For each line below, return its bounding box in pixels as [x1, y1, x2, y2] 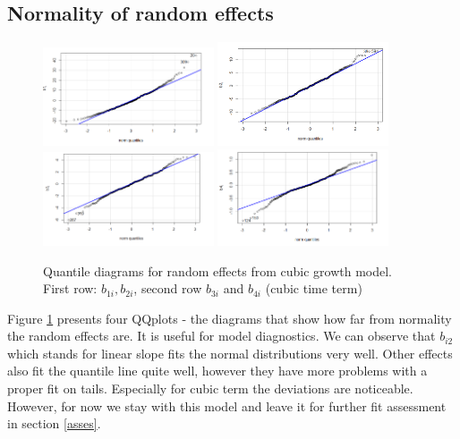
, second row [133, 279, 202, 298]
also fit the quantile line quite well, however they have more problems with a [7, 361, 428, 380]
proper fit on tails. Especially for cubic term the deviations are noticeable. [7, 379, 413, 398]
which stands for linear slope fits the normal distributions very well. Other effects [7, 343, 453, 362]
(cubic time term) [265, 279, 362, 298]
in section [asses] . [7, 414, 101, 433]
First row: [43, 279, 98, 298]
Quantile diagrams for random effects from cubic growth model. [43, 261, 393, 280]
